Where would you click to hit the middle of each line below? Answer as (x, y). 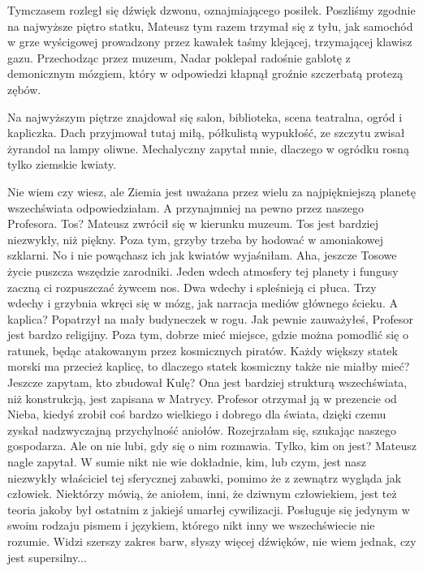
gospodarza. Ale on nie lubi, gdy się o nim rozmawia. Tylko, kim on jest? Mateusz (212, 446)
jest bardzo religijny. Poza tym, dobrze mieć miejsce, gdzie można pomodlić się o (208, 335)
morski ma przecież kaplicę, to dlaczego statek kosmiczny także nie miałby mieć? (209, 366)
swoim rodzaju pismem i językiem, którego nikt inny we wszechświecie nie (191, 525)
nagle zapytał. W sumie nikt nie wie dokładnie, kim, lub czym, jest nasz (187, 462)
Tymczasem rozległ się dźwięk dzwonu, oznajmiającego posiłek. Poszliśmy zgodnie (211, 10)
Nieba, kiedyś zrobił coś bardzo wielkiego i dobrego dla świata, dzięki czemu (197, 414)
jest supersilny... (47, 557)
